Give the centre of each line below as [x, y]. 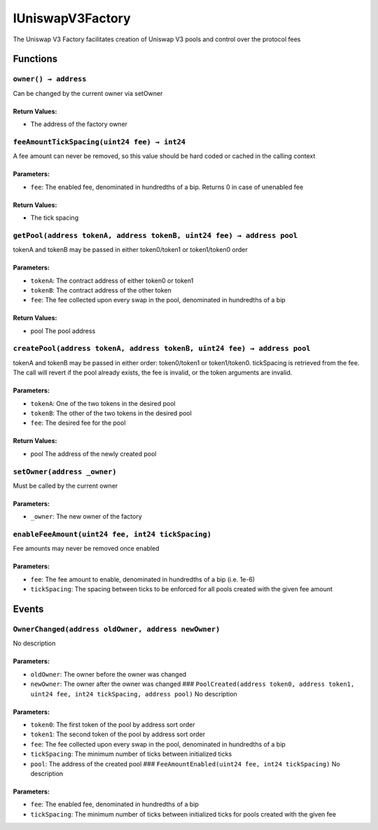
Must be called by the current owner [65, 486]
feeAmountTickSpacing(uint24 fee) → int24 [99, 142]
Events [28, 609]
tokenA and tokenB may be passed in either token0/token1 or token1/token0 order [130, 250]
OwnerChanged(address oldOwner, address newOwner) [117, 629]
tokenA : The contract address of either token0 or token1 [112, 281]
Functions [35, 59]
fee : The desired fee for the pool [78, 423]
